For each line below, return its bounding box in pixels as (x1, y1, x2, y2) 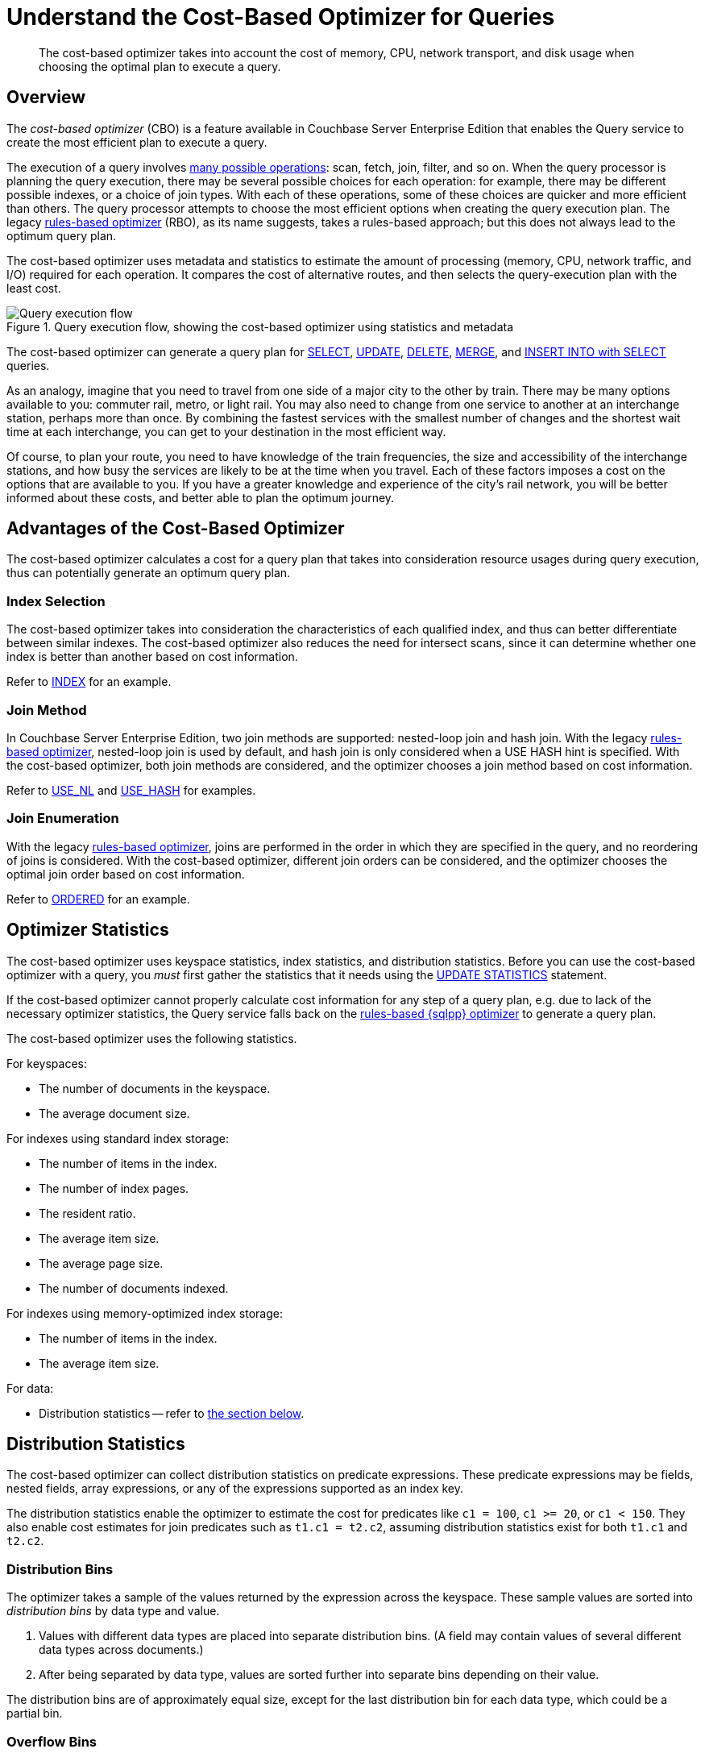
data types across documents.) (39, 1643, 204, 1657)
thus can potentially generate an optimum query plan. (6, 566, 291, 580)
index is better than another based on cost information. (6, 650, 298, 664)
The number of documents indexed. (39, 1281, 229, 1295)
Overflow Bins (6, 1733, 97, 1750)
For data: (6, 1381, 54, 1395)
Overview (6, 87, 86, 108)
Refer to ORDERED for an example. (6, 891, 190, 906)
